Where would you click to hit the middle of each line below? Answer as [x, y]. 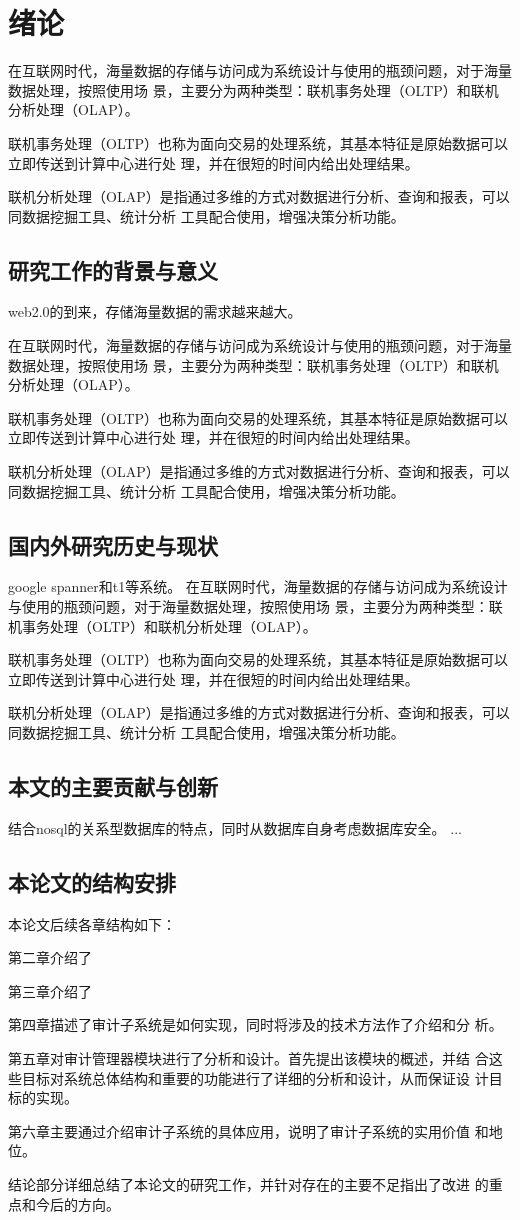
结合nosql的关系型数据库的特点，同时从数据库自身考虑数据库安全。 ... [235, 827]
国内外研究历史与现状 [113, 544]
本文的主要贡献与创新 [113, 785]
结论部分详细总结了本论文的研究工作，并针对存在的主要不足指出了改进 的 [248, 1183]
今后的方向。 [77, 1203]
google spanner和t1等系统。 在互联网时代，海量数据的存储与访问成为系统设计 [258, 586]
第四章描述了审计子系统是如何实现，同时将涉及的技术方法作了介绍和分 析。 [255, 1024]
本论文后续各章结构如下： [92, 923]
